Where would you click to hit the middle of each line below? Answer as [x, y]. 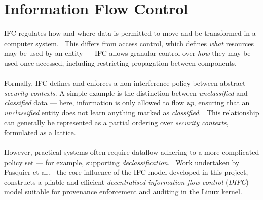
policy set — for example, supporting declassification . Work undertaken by [122, 162]
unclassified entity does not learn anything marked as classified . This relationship [132, 112]
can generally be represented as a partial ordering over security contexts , [116, 122]
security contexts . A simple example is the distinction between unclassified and [126, 92]
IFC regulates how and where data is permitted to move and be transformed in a [130, 33]
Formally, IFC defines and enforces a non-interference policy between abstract [125, 82]
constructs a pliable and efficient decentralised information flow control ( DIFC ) [126, 182]
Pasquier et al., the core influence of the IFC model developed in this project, [126, 172]
